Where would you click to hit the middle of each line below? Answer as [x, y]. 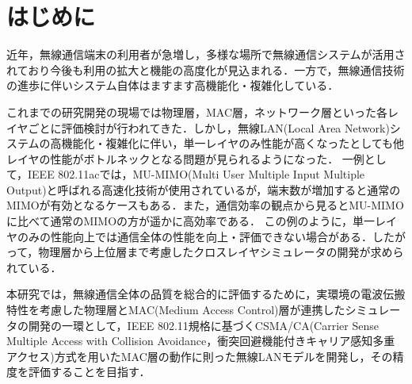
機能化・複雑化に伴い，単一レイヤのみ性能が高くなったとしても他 [233, 143]
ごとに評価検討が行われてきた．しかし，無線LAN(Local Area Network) [209, 127]
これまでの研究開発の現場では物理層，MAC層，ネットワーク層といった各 [197, 111]
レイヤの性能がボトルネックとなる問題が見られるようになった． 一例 [185, 158]
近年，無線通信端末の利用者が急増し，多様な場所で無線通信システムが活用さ [206, 54]
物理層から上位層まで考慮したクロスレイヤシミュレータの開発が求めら [221, 252]
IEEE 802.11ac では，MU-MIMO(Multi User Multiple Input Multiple [196, 174]
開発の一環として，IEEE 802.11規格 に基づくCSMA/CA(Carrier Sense [203, 325]
